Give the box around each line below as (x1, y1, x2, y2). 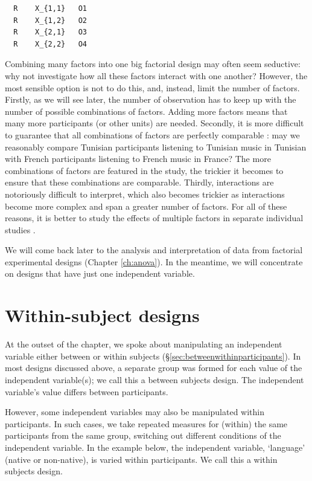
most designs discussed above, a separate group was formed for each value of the (5, 361, 302, 374)
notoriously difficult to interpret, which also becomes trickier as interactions (5, 187, 285, 200)
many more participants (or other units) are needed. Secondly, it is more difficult (5, 117, 304, 129)
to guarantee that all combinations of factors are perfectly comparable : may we (5, 128, 300, 141)
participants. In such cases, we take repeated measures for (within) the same (5, 417, 288, 430)
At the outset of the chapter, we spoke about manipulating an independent (5, 338, 282, 350)
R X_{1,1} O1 (13, 4, 88, 13)
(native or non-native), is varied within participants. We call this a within (5, 453, 278, 465)
